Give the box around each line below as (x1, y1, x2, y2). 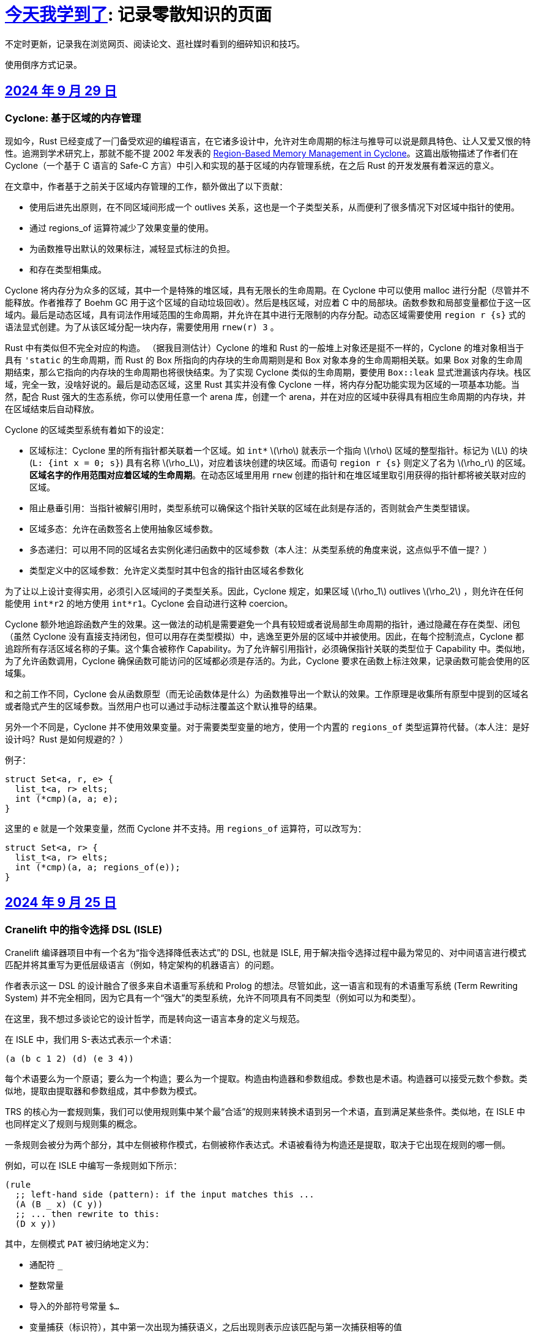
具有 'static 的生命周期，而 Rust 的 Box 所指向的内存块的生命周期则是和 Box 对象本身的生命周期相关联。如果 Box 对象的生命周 (5, 354, 523, 365)
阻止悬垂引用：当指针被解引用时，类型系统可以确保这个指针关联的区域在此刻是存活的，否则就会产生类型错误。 (29, 502, 475, 513)
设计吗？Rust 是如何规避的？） (5, 733, 128, 744)
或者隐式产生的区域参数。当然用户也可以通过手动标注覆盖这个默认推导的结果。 (5, 700, 322, 711)
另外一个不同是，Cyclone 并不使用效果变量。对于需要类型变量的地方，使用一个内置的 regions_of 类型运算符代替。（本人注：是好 (5, 721, 530, 732)
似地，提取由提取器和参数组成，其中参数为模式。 (5, 1086, 202, 1097)
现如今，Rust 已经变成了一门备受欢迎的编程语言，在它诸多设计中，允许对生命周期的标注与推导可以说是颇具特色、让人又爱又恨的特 (5, 135, 531, 146)
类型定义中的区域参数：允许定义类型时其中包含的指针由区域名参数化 (29, 564, 303, 575)
